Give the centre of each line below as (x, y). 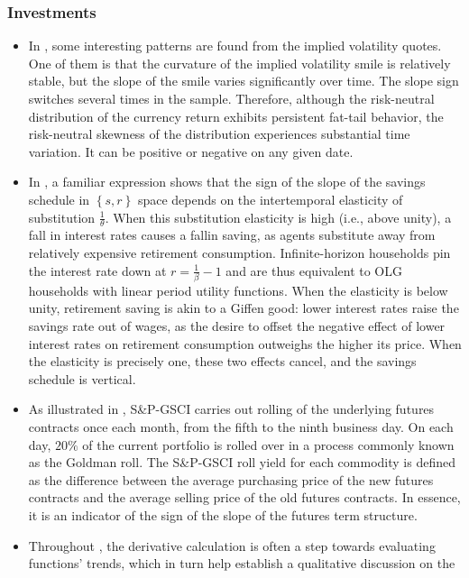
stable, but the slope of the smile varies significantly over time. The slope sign (244, 81)
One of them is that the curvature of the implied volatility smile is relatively (239, 63)
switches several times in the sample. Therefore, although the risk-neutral (231, 98)
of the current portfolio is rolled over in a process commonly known (268, 444)
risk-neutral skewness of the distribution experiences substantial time (219, 134)
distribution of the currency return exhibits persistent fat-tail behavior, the (236, 116)
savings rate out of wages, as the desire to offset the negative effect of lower (237, 326)
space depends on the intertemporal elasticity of (270, 199)
